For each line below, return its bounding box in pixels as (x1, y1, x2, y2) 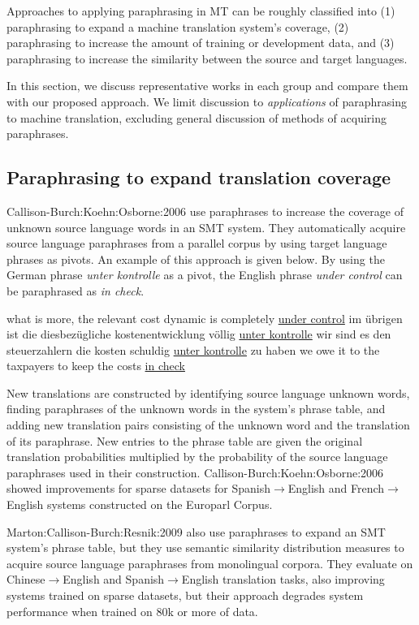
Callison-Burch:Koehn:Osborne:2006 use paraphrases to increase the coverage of (6, 202, 404, 219)
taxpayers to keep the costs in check (6, 357, 185, 374)
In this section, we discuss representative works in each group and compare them (6, 77, 408, 94)
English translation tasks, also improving (181, 571, 385, 588)
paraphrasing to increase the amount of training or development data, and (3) (6, 34, 395, 51)
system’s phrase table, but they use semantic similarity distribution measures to (6, 539, 404, 556)
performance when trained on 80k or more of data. (6, 602, 258, 619)
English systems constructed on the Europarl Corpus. (6, 496, 273, 513)
